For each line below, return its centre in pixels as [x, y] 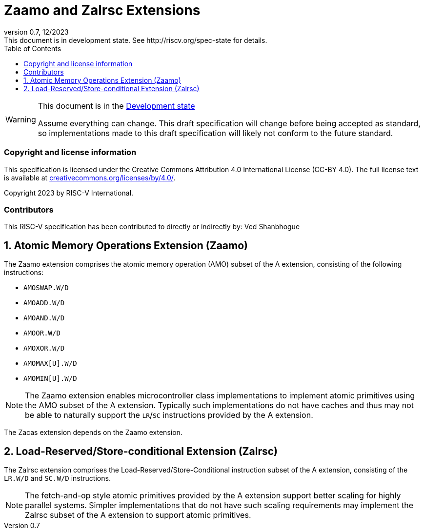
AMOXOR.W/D [44, 348]
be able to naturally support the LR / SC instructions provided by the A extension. [169, 415]
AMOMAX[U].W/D [50, 364]
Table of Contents [33, 48]
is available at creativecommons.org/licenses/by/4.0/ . [90, 177]
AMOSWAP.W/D [46, 288]
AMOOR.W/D [42, 333]
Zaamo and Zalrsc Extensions [102, 10]
